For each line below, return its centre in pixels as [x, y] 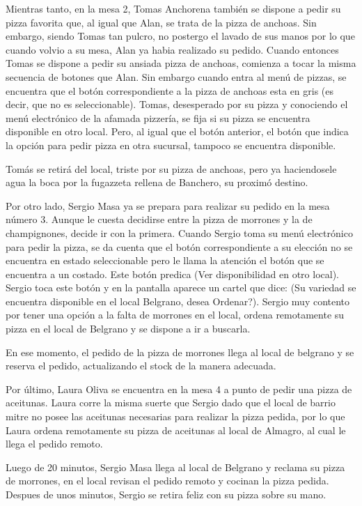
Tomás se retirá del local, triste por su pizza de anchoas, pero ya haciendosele [171, 168]
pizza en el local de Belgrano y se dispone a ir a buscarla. [128, 329]
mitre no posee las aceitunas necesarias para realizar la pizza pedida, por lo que [175, 416]
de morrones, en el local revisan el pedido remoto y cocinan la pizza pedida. [167, 481]
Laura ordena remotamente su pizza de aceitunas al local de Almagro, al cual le [176, 430]
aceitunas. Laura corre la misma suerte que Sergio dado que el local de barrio [171, 402]
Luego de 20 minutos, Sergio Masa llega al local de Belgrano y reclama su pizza [175, 467]
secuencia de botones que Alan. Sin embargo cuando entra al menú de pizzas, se [176, 76]
